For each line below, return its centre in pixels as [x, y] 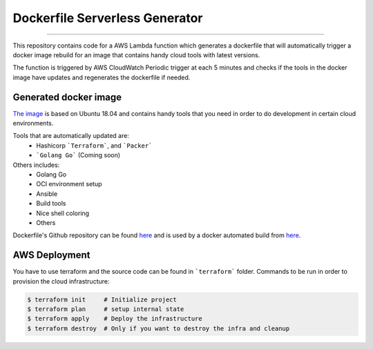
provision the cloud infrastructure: [61, 281]
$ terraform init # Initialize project [102, 299]
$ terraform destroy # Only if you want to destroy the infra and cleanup [159, 328]
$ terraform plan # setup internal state [106, 309]
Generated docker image [67, 97]
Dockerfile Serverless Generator [108, 18]
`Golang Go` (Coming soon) [78, 155]
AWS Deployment [51, 255]
